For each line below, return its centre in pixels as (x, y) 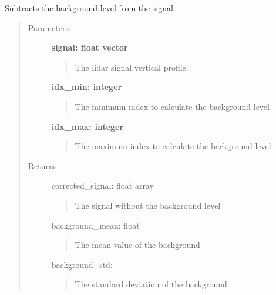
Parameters (48, 27)
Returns (42, 165)
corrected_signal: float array (102, 185)
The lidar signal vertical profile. (132, 67)
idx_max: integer (87, 126)
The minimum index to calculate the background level (172, 106)
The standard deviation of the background (151, 284)
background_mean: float (95, 225)
